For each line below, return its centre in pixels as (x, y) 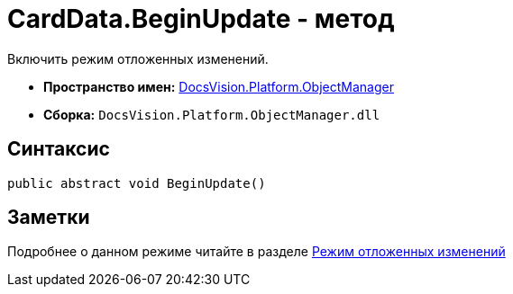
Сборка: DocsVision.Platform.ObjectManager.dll (212, 114)
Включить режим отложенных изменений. (138, 58)
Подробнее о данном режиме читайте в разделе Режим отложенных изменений (256, 252)
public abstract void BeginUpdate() (137, 183)
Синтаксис (59, 149)
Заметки (49, 218)
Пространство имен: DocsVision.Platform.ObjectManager (219, 86)
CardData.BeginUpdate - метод (201, 19)
